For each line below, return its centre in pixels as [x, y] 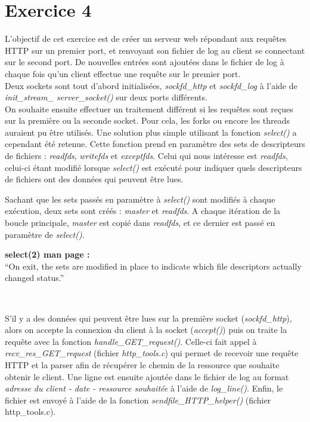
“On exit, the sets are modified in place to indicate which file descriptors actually [153, 266]
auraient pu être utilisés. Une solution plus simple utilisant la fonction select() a [151, 132]
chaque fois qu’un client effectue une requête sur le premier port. [123, 73]
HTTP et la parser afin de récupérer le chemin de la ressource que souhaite [142, 364]
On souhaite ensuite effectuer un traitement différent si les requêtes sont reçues [149, 108]
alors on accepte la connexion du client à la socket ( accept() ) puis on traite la [146, 330]
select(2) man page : [47, 254]
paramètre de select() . [45, 234]
